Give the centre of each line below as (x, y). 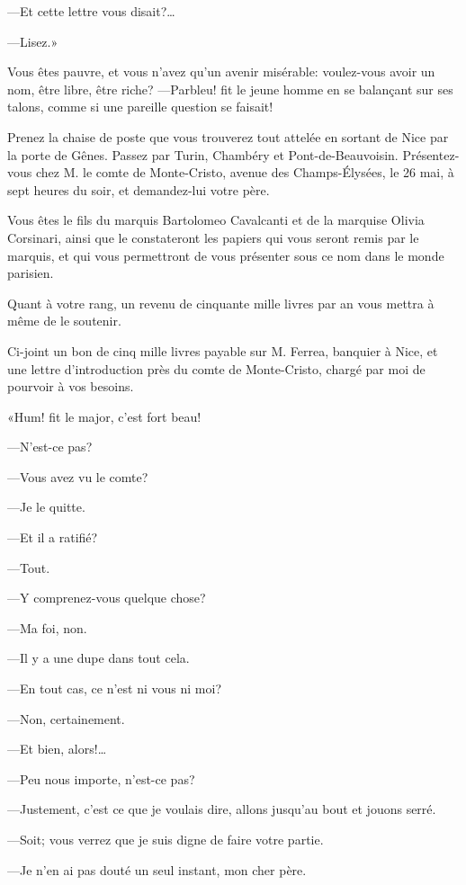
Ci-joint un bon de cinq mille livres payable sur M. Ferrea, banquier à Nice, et (223, 350)
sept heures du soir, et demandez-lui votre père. (139, 189)
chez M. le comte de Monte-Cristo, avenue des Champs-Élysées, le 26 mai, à (245, 172)
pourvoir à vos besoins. (71, 386)
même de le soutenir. (64, 321)
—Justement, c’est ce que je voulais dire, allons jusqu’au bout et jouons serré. (222, 809)
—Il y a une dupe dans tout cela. (99, 658)
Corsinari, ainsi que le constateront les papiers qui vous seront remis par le (213, 237)
